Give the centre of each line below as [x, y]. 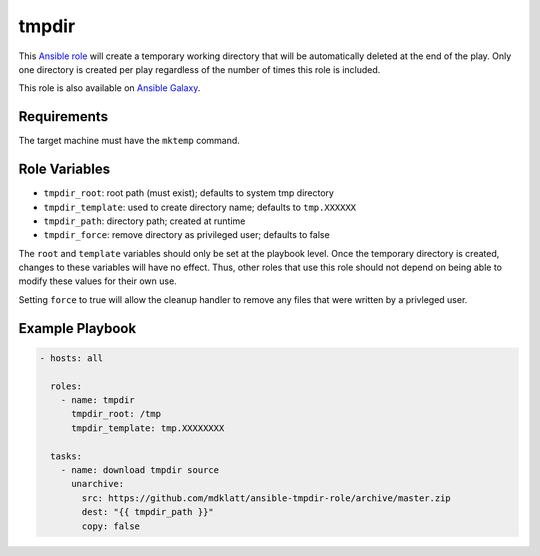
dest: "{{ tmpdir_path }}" [147, 512]
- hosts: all [71, 358]
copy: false [110, 526]
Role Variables [64, 169]
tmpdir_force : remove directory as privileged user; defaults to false [186, 235]
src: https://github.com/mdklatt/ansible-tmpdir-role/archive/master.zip [266, 498]
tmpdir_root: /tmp [116, 414]
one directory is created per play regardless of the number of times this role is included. [199, 69]
